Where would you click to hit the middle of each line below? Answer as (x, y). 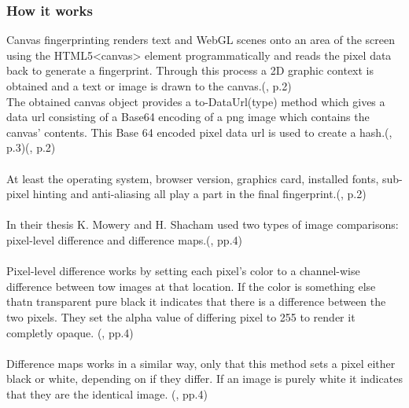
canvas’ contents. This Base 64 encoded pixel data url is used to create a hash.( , (199, 132)
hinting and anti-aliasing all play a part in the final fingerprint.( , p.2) (199, 194)
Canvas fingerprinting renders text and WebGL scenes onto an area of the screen (201, 40)
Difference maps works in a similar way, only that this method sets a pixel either (201, 363)
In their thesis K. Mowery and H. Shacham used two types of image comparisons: (203, 224)
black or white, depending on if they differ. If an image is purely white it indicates (204, 379)
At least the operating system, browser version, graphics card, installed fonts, (193, 178)
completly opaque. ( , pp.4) (70, 332)
